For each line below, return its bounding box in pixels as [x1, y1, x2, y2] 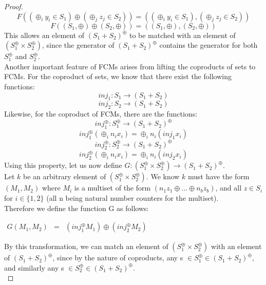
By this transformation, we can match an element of [4, 241, 168, 252]
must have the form [188, 171, 250, 182]
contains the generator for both [159, 40, 258, 50]
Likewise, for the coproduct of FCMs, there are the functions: [4, 108, 198, 119]
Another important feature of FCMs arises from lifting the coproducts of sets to [4, 61, 256, 71]
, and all [215, 182, 242, 193]
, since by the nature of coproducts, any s [52, 252, 183, 263]
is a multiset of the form [74, 182, 151, 193]
